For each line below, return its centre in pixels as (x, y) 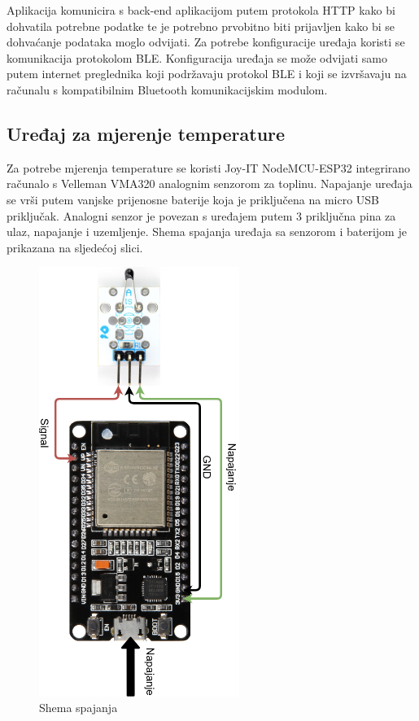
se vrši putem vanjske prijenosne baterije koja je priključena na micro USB (193, 199)
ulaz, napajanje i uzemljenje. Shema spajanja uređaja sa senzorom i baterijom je (207, 232)
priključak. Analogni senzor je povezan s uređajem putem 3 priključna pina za (201, 215)
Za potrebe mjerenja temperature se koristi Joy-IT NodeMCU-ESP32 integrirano (209, 167)
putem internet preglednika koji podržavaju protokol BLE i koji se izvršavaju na (207, 74)
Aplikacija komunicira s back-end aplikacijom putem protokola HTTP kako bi (201, 10)
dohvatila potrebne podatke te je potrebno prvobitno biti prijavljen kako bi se (201, 26)
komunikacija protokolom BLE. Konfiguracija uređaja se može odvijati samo (197, 57)
